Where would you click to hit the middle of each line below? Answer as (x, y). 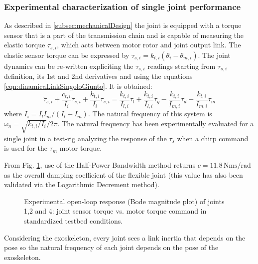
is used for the (26, 148)
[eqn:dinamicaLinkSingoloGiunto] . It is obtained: (78, 86)
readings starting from (182, 66)
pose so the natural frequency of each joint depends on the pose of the (111, 247)
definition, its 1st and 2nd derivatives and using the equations (98, 76)
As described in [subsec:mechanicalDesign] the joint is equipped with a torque (123, 25)
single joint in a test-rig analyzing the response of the (85, 138)
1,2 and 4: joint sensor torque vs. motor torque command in (115, 211)
